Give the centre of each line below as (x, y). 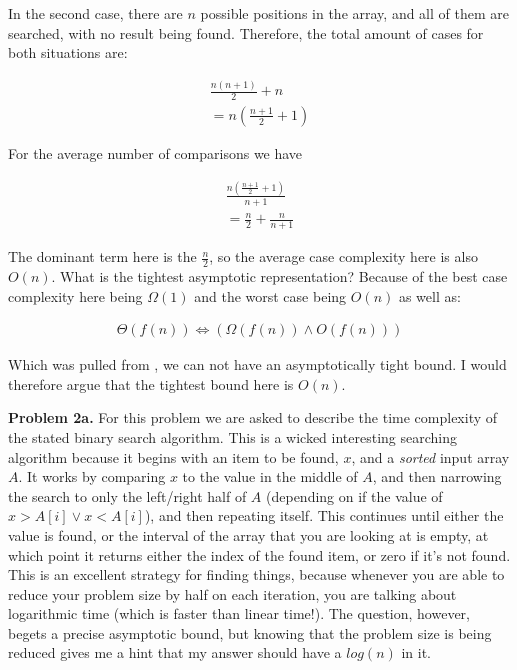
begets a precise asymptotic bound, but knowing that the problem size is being (250, 632)
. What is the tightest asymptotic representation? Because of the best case (279, 275)
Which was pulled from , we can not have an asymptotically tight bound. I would (257, 364)
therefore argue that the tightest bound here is (151, 383)
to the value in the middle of (270, 476)
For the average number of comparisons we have (155, 152)
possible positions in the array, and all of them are (354, 13)
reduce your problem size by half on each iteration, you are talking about (232, 593)
